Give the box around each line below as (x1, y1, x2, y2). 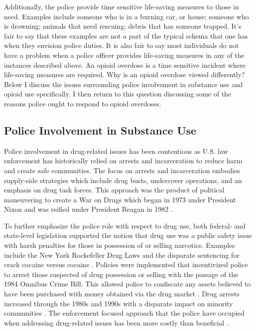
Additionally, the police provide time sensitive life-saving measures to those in (4, 1, 239, 11)
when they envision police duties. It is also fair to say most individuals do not (4, 40, 239, 50)
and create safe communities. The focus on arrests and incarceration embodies (4, 165, 240, 175)
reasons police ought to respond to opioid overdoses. (4, 98, 161, 108)
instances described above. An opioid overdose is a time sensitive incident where (4, 59, 246, 70)
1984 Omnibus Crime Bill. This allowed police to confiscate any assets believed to (4, 279, 251, 289)
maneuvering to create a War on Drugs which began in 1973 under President (4, 194, 236, 204)
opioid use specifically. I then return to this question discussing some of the (4, 89, 231, 99)
